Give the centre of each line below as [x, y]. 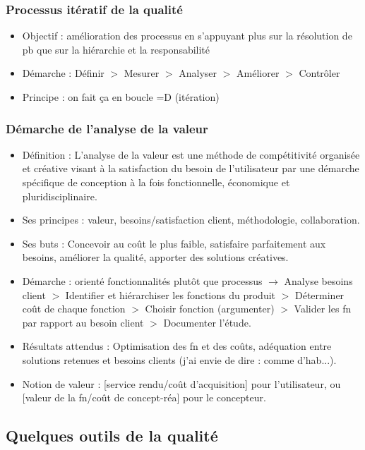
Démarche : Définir [63, 73]
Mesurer [142, 73]
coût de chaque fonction [74, 309]
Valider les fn [323, 309]
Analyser [198, 73]
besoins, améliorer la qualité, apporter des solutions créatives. [155, 257]
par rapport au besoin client [83, 322]
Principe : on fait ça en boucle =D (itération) [121, 97]
